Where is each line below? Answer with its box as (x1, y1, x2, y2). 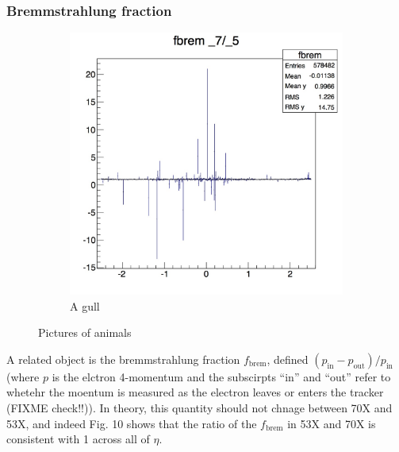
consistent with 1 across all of (6, 431, 150, 447)
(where (6, 368, 40, 384)
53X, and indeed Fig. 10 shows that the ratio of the (6, 415, 257, 431)
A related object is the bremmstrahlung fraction (6, 350, 240, 367)
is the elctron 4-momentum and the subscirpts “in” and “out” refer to (52, 368, 391, 384)
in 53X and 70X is (287, 415, 376, 431)
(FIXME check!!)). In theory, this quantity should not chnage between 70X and (6, 400, 393, 416)
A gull (70, 297, 100, 314)
